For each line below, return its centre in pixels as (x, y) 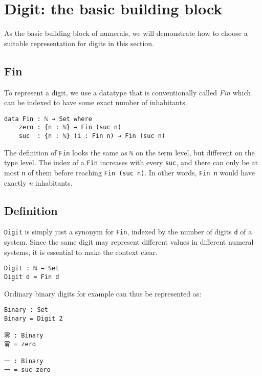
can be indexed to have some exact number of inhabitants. (96, 102)
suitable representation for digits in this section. (79, 43)
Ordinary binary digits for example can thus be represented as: (103, 293)
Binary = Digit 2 (34, 318)
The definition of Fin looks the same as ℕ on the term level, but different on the (129, 152)
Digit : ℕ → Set (32, 269)
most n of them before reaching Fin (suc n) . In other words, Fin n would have (129, 172)
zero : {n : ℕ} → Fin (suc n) (70, 127)
